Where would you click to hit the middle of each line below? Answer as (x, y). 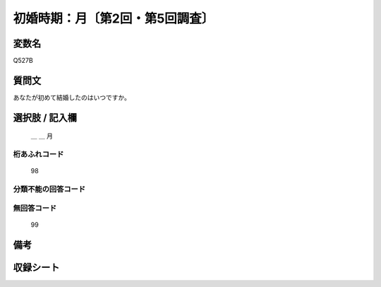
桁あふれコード (38, 154)
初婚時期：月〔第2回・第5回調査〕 (114, 18)
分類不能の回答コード (49, 189)
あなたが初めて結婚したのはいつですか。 (72, 97)
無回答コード (35, 208)
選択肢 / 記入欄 (45, 118)
